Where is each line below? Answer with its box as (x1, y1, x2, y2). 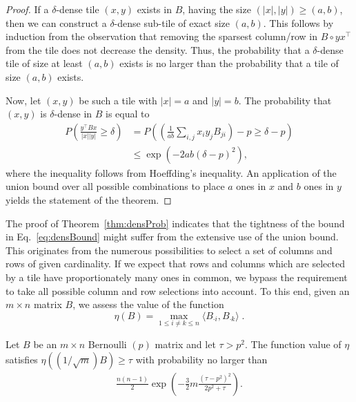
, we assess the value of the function (72, 297, 224, 312)
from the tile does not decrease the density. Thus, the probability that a (6, 42, 310, 57)
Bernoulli (88, 336, 127, 351)
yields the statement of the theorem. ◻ (6, 193, 172, 207)
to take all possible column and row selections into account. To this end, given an (6, 283, 350, 298)
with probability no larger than (135, 352, 268, 366)
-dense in (54, 106, 92, 121)
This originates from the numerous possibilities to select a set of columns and (6, 242, 333, 257)
